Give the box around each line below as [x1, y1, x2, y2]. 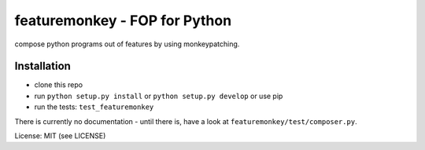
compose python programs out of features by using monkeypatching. [14, 39, 240, 49]
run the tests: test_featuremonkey [34, 102, 154, 112]
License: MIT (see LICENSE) [14, 131, 106, 141]
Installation [14, 60, 71, 73]
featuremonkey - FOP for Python [14, 12, 232, 29]
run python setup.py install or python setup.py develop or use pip [34, 91, 283, 101]
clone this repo [34, 80, 83, 90]
